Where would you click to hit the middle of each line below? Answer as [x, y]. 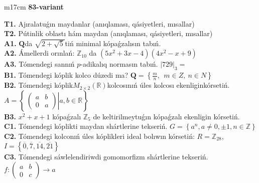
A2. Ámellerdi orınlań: [39, 53]
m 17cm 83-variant [34, 7]
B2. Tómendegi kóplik [39, 85]
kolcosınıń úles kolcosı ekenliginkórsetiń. [168, 85]
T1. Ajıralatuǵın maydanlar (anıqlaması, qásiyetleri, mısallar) [99, 23]
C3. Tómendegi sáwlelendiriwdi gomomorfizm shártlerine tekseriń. [106, 156]
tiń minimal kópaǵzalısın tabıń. [113, 43]
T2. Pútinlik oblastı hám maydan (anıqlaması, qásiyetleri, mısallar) [108, 33]
